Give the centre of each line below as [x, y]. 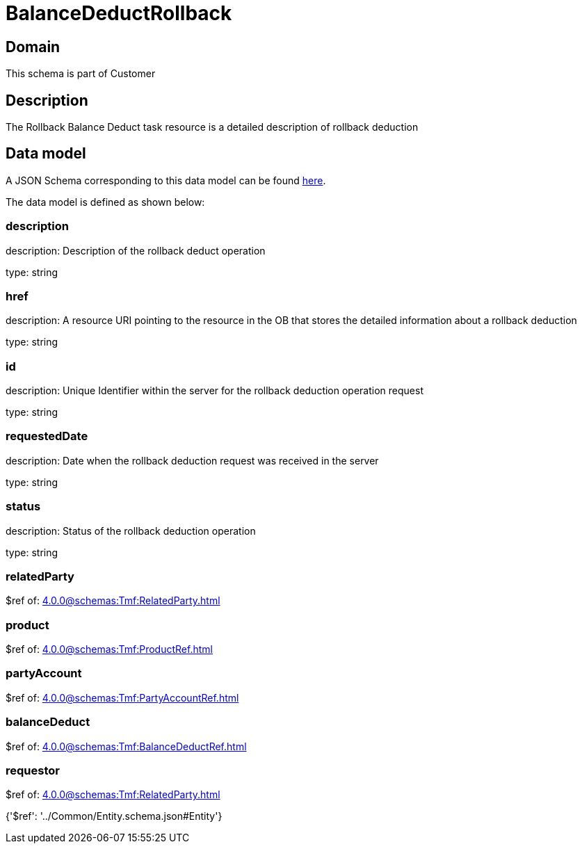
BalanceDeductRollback [119, 13]
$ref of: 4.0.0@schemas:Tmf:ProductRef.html [109, 649]
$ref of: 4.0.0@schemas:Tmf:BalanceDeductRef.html [126, 746]
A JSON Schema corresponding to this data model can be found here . [166, 180]
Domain [33, 47]
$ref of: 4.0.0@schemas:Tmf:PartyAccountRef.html [122, 697]
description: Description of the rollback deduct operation [136, 250]
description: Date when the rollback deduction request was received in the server [192, 460]
